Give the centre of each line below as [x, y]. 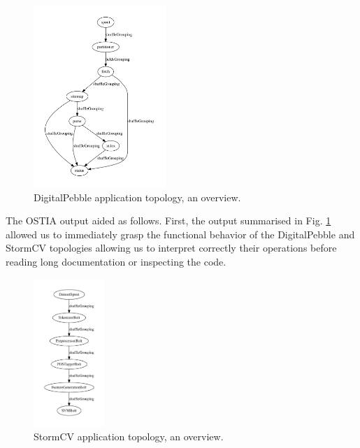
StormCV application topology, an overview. [129, 436]
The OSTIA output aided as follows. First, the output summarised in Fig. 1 [168, 221]
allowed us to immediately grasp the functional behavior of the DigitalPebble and [180, 234]
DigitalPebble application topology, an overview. [137, 197]
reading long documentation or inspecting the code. [116, 262]
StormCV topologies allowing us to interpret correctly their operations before [171, 248]
